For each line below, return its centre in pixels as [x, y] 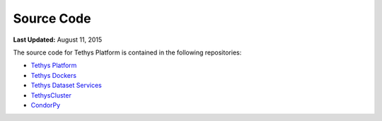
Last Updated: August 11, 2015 [58, 40]
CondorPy [46, 105]
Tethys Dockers [54, 75]
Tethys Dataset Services [66, 86]
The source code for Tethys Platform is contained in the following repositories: [127, 52]
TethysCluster [51, 95]
